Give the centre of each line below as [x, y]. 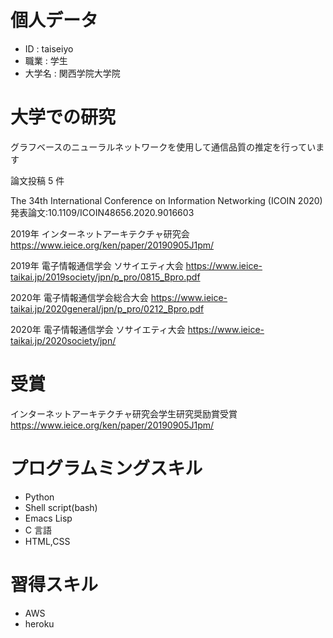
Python [39, 497]
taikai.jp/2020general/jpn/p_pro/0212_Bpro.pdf [107, 308]
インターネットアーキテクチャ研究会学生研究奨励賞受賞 [124, 413]
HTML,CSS [47, 541]
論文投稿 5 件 [37, 180]
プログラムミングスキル [106, 468]
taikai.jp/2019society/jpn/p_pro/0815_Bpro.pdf [105, 277]
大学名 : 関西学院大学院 [72, 73]
